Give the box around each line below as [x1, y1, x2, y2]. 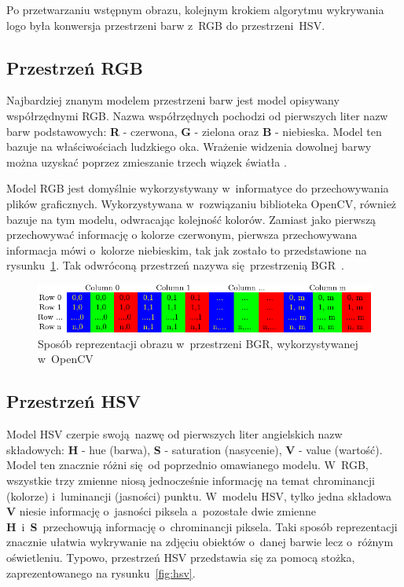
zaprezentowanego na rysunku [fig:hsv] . [6, 564, 196, 581]
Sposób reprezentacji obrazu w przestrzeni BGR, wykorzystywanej [38, 335, 358, 351]
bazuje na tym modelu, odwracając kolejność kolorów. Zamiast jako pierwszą [6, 211, 376, 227]
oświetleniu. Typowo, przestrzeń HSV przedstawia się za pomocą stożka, [6, 549, 355, 566]
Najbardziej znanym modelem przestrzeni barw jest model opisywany [6, 92, 340, 108]
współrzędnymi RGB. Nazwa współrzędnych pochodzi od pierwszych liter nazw [6, 107, 388, 123]
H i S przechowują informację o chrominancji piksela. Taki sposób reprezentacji [6, 518, 398, 534]
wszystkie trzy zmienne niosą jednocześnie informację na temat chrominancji [6, 472, 375, 489]
